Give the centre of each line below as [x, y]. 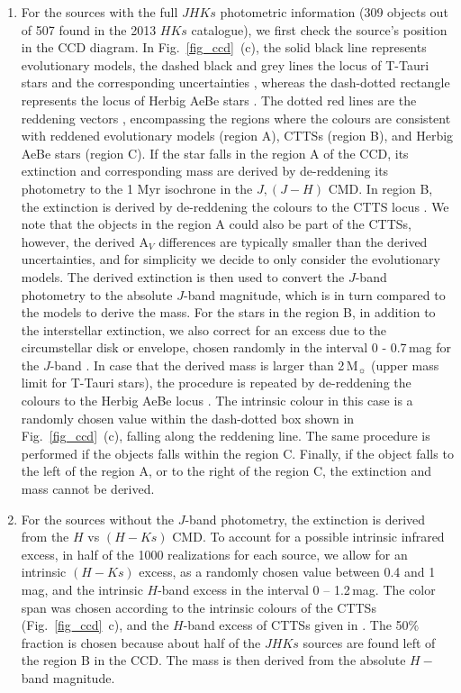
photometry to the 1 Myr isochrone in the [137, 188]
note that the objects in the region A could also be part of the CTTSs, [216, 224]
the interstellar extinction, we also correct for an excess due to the [204, 329]
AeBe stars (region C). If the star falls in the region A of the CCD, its [215, 153]
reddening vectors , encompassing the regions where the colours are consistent [236, 118]
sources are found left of [369, 642]
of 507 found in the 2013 [89, 29]
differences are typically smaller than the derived [293, 241]
